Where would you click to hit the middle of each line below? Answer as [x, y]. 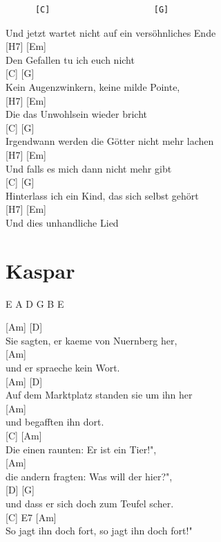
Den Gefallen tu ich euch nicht [70, 59]
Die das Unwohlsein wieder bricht [76, 114]
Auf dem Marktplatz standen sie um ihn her [99, 395]
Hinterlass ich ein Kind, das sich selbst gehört [102, 195]
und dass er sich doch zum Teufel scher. [90, 503]
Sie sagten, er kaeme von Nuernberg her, [92, 340]
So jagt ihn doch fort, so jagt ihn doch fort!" [99, 531]
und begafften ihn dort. [55, 422]
